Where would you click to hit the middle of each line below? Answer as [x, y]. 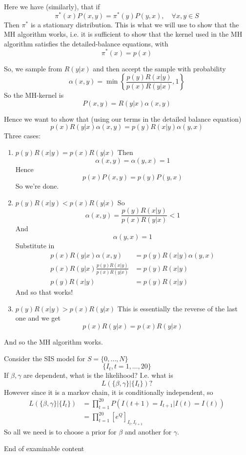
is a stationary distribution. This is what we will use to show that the [135, 24]
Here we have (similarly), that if [52, 6]
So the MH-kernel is [34, 95]
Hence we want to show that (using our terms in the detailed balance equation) [123, 119]
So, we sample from [33, 68]
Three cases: [22, 136]
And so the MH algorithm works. [53, 342]
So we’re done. [37, 186]
